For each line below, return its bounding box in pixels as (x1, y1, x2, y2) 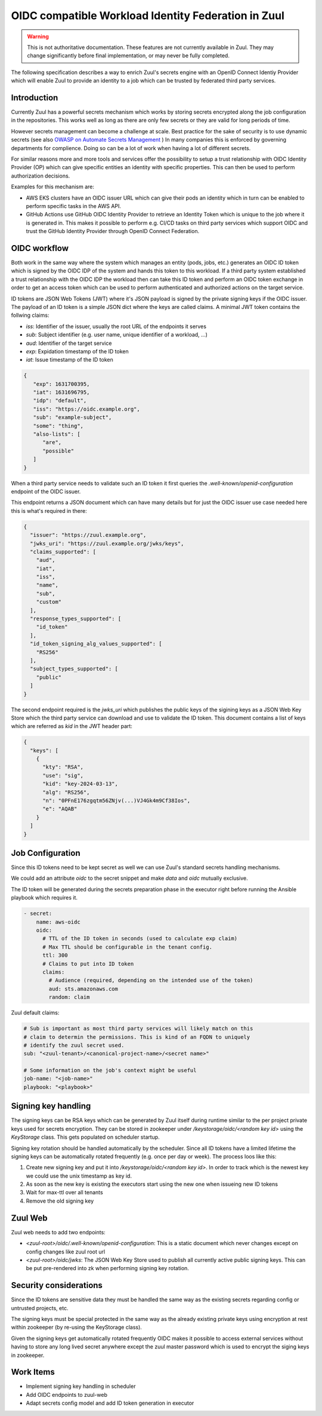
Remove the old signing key (26, 1197, 94, 1204)
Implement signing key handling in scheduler (26, 1383, 136, 1390)
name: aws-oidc (36, 918, 80, 925)
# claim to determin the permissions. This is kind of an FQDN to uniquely (23, 1033, 250, 1040)
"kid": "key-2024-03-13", (42, 781, 119, 787)
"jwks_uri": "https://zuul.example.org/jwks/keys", (30, 540, 184, 547)
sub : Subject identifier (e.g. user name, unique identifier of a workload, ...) (26, 331, 208, 338)
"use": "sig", (42, 772, 83, 779)
